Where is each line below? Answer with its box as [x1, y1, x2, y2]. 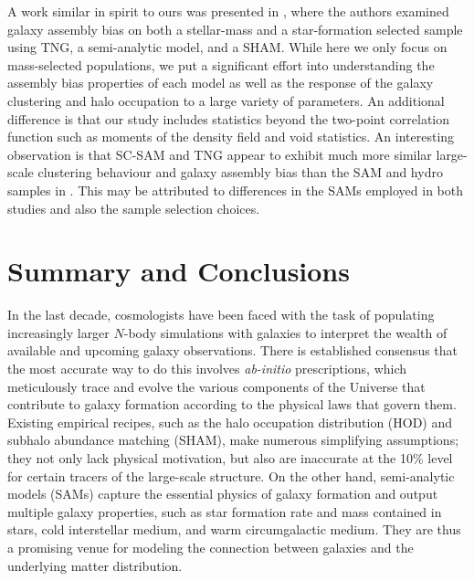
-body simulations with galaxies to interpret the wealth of [123, 322, 448, 342]
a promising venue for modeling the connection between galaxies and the [7, 537, 414, 556]
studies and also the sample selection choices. [7, 198, 260, 217]
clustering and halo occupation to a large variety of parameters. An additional [7, 90, 445, 110]
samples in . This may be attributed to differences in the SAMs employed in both [7, 180, 464, 199]
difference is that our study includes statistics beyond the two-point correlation [7, 109, 450, 128]
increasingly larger [7, 322, 110, 342]
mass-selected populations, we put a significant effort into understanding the [7, 55, 435, 74]
